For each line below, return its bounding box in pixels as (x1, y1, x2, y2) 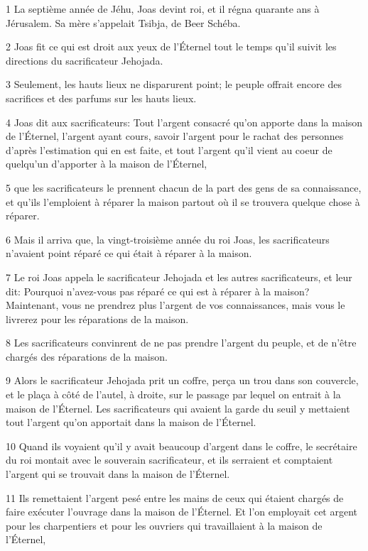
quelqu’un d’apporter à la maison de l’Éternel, (6, 156, 207, 171)
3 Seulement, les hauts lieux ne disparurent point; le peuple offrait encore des (6, 77, 342, 92)
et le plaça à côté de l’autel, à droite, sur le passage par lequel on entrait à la (6, 387, 341, 402)
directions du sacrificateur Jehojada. (6, 53, 163, 67)
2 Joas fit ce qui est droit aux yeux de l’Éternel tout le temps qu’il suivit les (6, 39, 337, 54)
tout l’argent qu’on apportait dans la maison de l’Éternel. (6, 415, 256, 430)
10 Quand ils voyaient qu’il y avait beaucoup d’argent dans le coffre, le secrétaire (6, 438, 357, 453)
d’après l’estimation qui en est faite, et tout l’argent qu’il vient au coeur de (6, 142, 332, 157)
